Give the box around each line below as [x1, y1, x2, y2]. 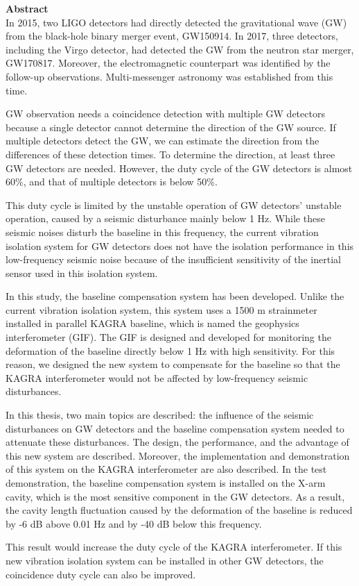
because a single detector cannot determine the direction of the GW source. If [6, 119, 336, 134]
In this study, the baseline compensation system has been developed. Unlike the [6, 289, 344, 303]
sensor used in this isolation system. [6, 265, 158, 280]
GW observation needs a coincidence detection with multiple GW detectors [6, 106, 325, 121]
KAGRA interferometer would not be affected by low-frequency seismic [6, 370, 308, 385]
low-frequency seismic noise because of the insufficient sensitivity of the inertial [6, 252, 341, 267]
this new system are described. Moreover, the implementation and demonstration [6, 448, 350, 462]
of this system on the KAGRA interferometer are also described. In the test [6, 462, 327, 476]
